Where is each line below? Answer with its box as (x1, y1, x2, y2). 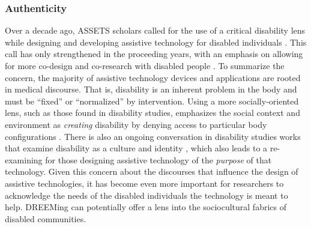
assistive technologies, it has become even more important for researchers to (5, 177, 284, 189)
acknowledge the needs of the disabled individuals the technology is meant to (5, 189, 288, 201)
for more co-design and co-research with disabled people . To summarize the (5, 59, 285, 71)
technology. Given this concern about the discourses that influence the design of (5, 165, 298, 178)
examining (5, 153, 43, 166)
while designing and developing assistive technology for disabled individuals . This (5, 35, 307, 48)
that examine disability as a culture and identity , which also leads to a (5, 142, 268, 154)
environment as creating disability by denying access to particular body (5, 118, 267, 130)
